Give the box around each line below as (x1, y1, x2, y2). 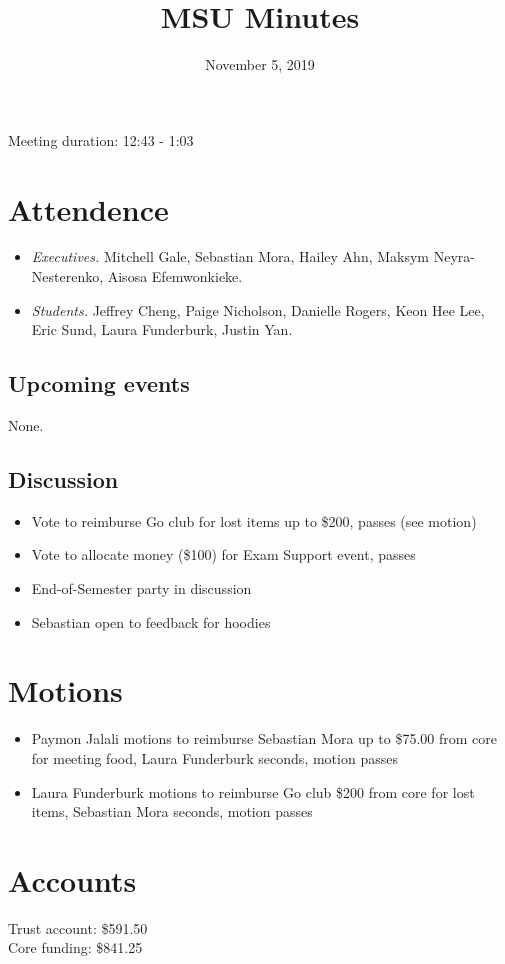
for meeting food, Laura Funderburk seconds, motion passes (31, 747, 398, 768)
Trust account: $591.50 (8, 917, 148, 938)
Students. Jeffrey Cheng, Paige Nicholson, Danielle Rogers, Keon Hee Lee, (31, 299, 485, 320)
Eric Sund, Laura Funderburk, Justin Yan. (31, 319, 293, 340)
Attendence (8, 188, 169, 229)
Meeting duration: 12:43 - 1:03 (8, 129, 194, 150)
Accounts (8, 859, 137, 900)
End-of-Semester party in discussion (31, 578, 252, 598)
